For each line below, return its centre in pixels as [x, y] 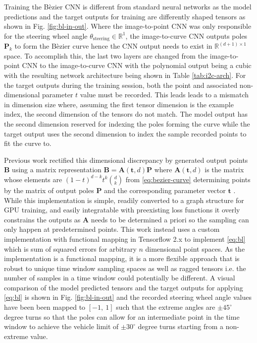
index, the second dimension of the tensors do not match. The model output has [126, 114]
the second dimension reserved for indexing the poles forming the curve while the [127, 123]
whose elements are [33, 179]
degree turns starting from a [181, 326]
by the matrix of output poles [49, 190]
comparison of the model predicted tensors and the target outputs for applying [124, 287]
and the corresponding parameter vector [165, 190]
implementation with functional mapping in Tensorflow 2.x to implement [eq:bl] [125, 239]
